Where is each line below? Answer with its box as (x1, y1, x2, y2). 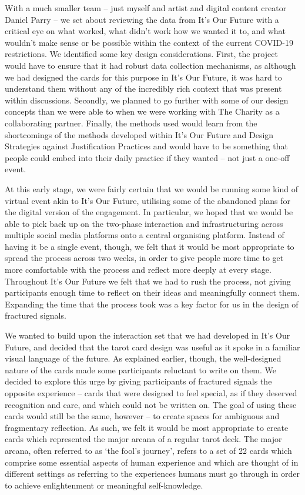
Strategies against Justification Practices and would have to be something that (5, 140, 288, 152)
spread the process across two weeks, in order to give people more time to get (5, 252, 284, 264)
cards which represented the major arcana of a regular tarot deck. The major (5, 433, 282, 445)
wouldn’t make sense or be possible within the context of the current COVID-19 (5, 36, 293, 48)
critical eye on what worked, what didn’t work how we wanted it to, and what (5, 25, 286, 37)
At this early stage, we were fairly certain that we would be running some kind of (5, 182, 298, 195)
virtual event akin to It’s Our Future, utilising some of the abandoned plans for (5, 194, 291, 206)
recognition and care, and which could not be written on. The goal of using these (5, 398, 297, 410)
